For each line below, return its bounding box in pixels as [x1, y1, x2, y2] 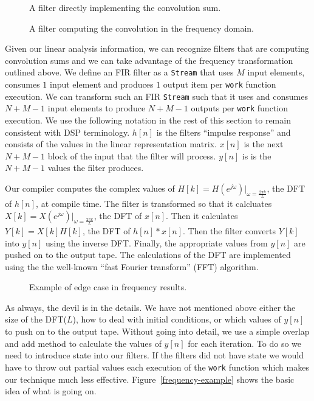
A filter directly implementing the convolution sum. [29, 1, 221, 13]
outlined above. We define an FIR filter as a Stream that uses [5, 66, 234, 78]
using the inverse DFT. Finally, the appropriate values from [46, 236, 268, 249]
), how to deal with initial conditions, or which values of [72, 313, 281, 326]
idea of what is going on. [5, 385, 97, 397]
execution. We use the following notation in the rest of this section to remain [5, 114, 291, 126]
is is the [242, 149, 271, 162]
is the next [244, 138, 284, 150]
